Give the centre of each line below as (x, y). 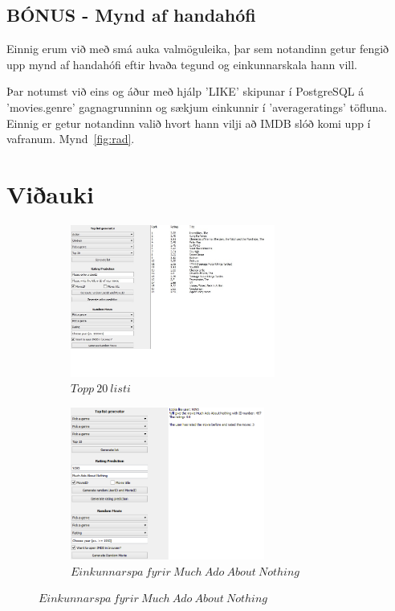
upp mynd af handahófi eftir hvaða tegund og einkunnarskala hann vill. (182, 64)
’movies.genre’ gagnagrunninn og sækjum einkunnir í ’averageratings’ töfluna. (197, 107)
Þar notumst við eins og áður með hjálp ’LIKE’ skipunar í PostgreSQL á (185, 91)
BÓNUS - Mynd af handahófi (131, 15)
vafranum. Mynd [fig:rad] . (71, 139)
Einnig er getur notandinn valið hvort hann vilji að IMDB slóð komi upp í (189, 123)
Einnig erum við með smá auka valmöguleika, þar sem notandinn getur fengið (198, 49)
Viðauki (50, 193)
